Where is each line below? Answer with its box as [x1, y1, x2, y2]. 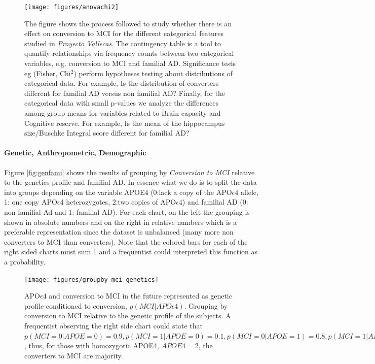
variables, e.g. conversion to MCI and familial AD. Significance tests [24, 58, 236, 69]
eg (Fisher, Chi [24, 68, 71, 78]
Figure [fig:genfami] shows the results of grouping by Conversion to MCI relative [4, 167, 255, 177]
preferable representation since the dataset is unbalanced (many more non [4, 226, 234, 237]
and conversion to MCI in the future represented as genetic [49, 290, 232, 301]
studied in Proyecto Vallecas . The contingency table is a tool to [24, 38, 221, 48]
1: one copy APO [4, 196, 57, 207]
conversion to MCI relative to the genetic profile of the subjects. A [24, 310, 231, 321]
